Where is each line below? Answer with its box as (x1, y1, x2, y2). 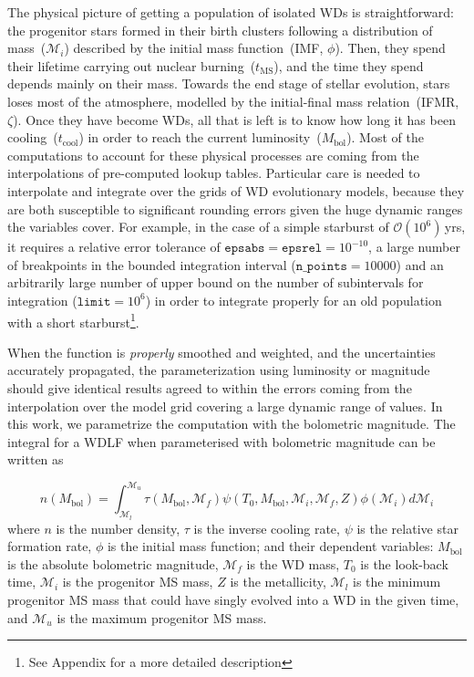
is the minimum (353, 572, 441, 591)
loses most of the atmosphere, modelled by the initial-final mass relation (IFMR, (7, 91, 459, 110)
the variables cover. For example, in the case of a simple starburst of (7, 217, 389, 236)
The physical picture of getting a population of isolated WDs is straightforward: (7, 3, 454, 21)
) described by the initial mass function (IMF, (64, 38, 324, 57)
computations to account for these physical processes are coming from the (7, 145, 419, 164)
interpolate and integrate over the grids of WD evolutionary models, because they (7, 181, 465, 200)
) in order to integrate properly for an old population (145, 290, 442, 309)
